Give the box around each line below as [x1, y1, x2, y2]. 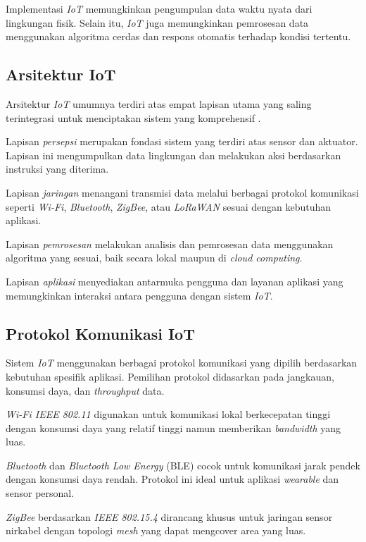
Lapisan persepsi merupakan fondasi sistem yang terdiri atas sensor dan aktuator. [6, 134, 358, 149]
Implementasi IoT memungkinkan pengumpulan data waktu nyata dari [6, 1, 313, 16]
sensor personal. [6, 486, 75, 500]
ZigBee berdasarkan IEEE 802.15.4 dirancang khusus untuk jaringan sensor [6, 509, 333, 524]
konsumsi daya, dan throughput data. [6, 383, 165, 398]
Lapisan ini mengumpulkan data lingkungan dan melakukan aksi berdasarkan [6, 147, 341, 162]
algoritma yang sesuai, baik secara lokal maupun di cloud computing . [6, 250, 303, 265]
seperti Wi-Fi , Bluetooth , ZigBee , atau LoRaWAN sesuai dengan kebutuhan [6, 199, 332, 214]
